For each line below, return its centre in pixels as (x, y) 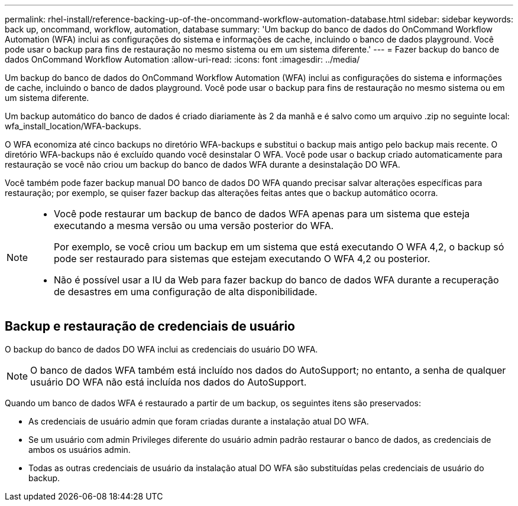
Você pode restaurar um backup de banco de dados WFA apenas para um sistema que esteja (262, 214)
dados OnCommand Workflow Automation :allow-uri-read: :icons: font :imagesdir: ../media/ (182, 59)
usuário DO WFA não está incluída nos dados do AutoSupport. (169, 382)
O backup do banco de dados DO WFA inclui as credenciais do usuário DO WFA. (161, 349)
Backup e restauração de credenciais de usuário (150, 327)
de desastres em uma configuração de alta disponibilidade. (186, 292)
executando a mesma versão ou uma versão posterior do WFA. (194, 226)
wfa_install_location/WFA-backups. (73, 126)
